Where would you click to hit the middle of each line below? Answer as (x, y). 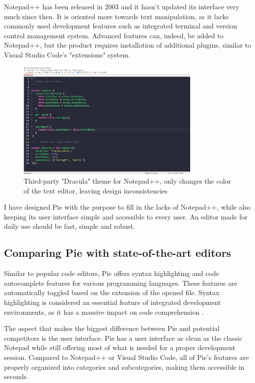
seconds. (16, 376)
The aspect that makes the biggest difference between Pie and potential (112, 328)
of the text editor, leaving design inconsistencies (96, 190)
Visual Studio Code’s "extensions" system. (67, 54)
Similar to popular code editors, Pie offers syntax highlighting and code (112, 273)
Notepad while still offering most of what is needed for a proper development (120, 347)
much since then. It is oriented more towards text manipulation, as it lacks (116, 16)
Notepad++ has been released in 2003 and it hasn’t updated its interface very (122, 6)
